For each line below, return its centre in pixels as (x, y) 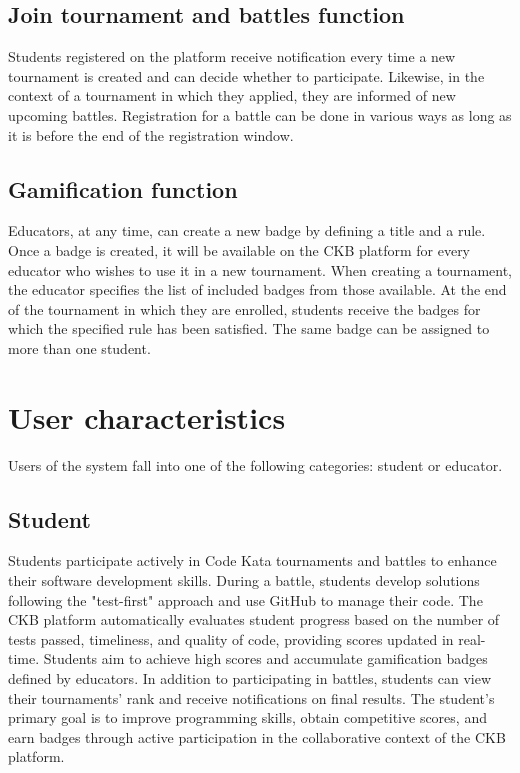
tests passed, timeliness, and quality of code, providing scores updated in (231, 638)
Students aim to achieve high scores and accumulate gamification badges (265, 658)
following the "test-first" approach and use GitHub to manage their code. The (245, 599)
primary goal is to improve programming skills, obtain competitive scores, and (247, 717)
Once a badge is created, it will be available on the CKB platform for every (239, 249)
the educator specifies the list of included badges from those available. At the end (257, 289)
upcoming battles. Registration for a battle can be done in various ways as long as (260, 114)
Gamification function (123, 188)
